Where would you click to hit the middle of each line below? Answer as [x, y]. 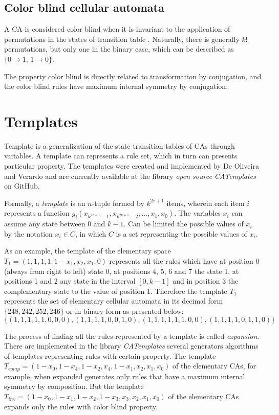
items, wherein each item [206, 203]
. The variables [197, 213]
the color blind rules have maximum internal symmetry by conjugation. [116, 86]
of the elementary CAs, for [214, 366]
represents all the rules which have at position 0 [184, 261]
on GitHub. [22, 186]
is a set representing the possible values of [181, 233]
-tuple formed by [118, 203]
